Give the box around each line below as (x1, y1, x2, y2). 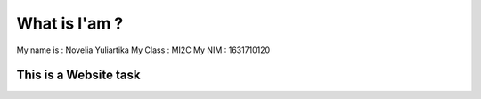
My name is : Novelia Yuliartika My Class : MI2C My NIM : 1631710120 (16, 45, 271, 55)
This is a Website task (16, 68, 141, 83)
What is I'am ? (16, 13, 124, 33)
